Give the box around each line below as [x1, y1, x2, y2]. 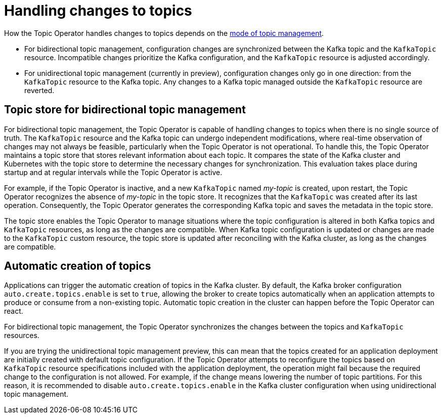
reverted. [24, 86, 55, 95]
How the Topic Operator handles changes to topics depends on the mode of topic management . [4, 28, 324, 37]
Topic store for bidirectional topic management [4, 103, 246, 116]
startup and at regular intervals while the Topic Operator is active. [4, 168, 223, 177]
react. [4, 307, 23, 316]
